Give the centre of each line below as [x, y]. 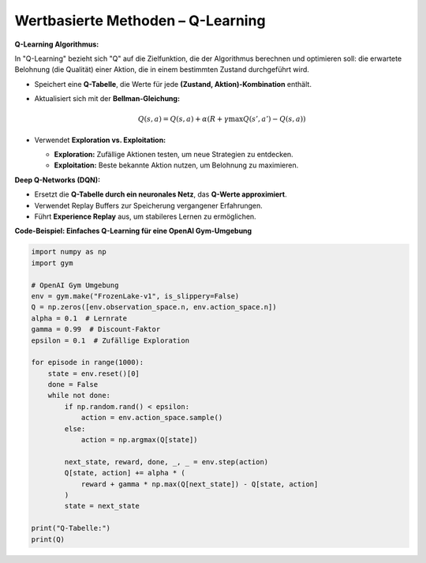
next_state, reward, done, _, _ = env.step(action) [166, 462]
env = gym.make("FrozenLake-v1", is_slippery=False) [135, 296]
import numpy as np [69, 252]
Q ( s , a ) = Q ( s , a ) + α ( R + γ [183, 119]
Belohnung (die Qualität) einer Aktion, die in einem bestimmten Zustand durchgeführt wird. [162, 69]
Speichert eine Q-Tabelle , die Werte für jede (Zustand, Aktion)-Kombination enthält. [173, 84]
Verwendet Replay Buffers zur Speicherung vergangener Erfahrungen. [149, 205]
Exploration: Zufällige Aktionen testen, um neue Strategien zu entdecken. [174, 155]
